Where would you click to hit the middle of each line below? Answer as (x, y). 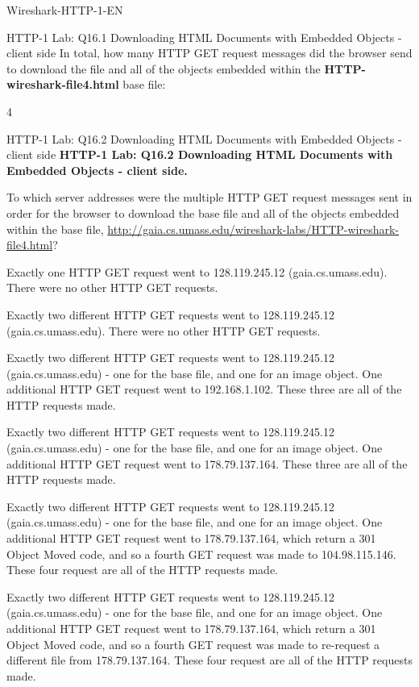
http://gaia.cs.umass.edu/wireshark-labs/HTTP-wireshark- (253, 229)
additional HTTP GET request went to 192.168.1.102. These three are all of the (204, 389)
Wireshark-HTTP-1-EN (65, 10)
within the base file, (55, 229)
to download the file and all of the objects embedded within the (164, 68)
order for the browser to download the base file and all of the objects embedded (203, 212)
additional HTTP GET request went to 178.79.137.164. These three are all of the (207, 463)
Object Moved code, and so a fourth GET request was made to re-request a (193, 644)
